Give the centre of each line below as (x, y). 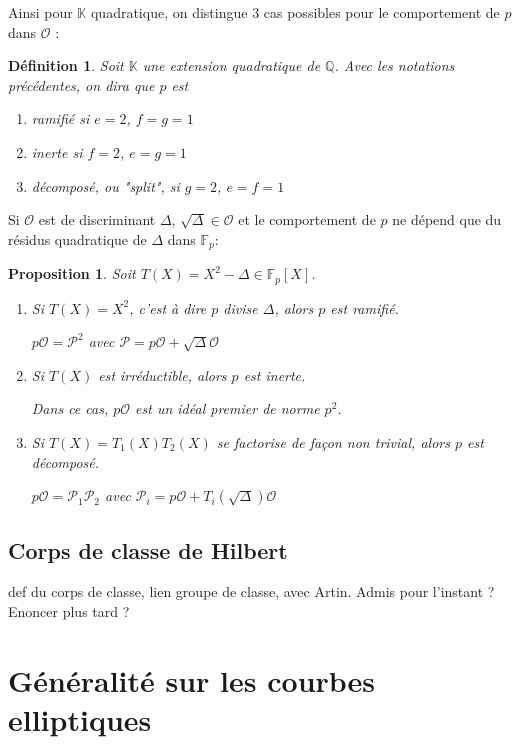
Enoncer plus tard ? (69, 611)
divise (240, 307)
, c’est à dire (168, 307)
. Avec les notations (394, 65)
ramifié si (60, 118)
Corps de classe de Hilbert (148, 549)
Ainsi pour (40, 12)
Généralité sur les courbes (192, 679)
